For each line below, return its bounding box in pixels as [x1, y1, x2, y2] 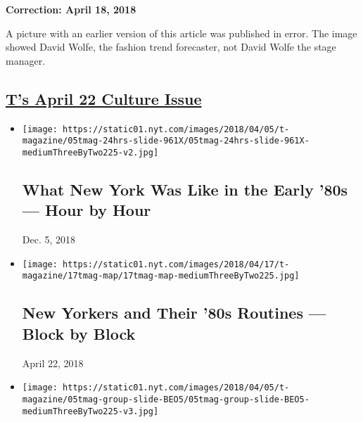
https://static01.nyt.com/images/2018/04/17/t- [63, 259, 290, 269]
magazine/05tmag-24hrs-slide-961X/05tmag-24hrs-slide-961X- [22, 136, 310, 146]
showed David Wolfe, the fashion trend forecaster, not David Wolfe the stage [6, 39, 336, 54]
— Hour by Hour [22, 199, 151, 221]
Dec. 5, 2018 [22, 232, 76, 247]
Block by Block [22, 322, 136, 344]
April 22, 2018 [22, 355, 84, 370]
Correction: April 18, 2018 [6, 2, 136, 16]
